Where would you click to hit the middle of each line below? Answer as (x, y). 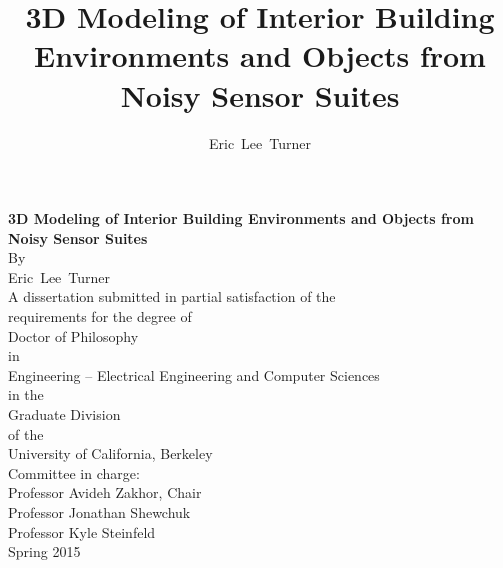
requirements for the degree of (100, 316)
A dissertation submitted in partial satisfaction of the (172, 296)
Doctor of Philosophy (73, 335)
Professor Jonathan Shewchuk (99, 512)
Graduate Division (64, 414)
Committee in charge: (74, 472)
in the (26, 394)
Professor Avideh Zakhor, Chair (105, 492)
